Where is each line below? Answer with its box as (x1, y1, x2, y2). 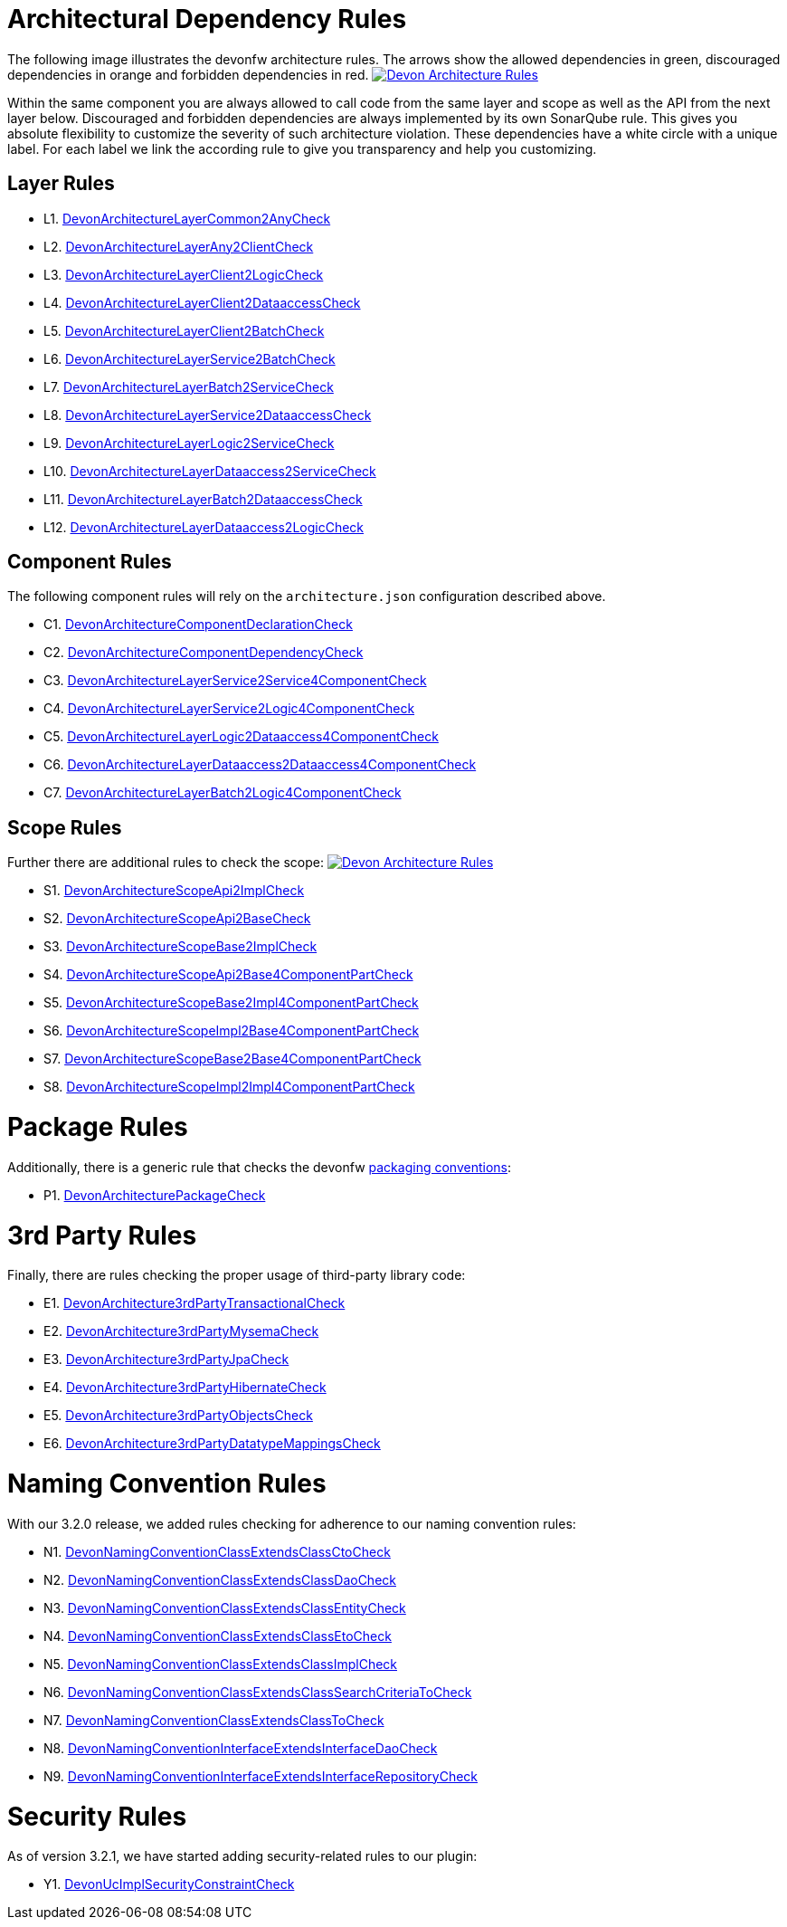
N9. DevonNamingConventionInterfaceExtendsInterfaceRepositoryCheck (43, 1768, 479, 1784)
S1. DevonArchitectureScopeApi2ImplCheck (43, 882, 305, 899)
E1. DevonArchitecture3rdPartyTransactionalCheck (43, 1295, 346, 1312)
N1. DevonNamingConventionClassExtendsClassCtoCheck (43, 1543, 391, 1560)
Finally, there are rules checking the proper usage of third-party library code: (7, 1267, 466, 1283)
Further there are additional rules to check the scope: (7, 854, 324, 871)
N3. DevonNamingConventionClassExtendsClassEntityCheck (43, 1599, 406, 1616)
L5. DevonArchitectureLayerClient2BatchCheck (43, 322, 325, 339)
